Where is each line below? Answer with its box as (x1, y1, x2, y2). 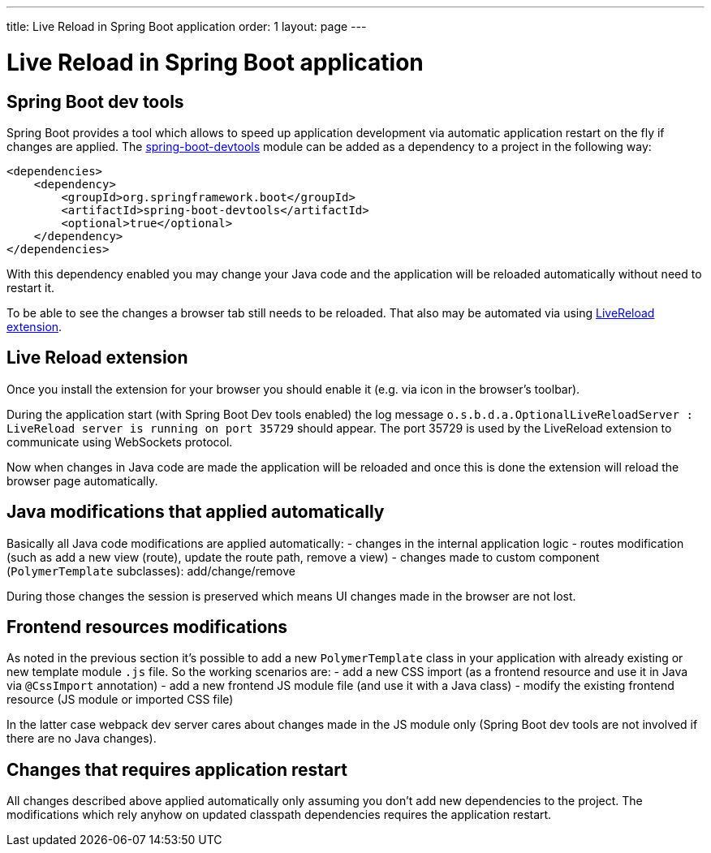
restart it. (6, 280, 55, 295)
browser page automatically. (6, 473, 158, 488)
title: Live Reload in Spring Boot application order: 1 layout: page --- (6, 19, 367, 33)
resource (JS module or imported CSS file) (6, 692, 234, 707)
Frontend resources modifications (6, 617, 288, 638)
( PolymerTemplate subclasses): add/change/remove (6, 563, 295, 578)
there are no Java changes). (6, 731, 157, 746)
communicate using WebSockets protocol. (6, 434, 233, 449)
